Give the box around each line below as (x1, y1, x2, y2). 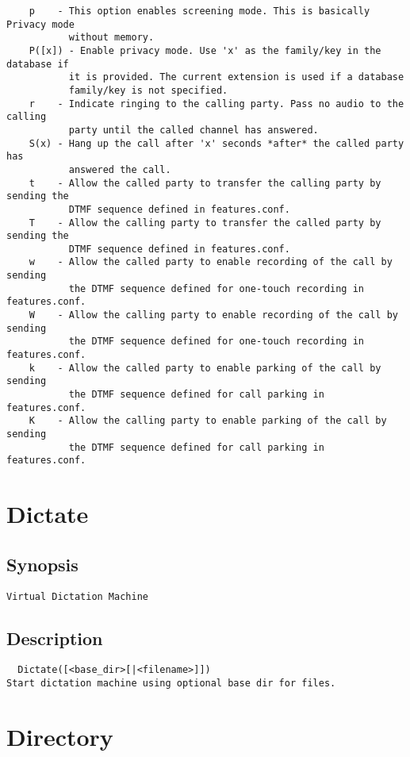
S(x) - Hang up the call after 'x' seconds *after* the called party (29, 137, 404, 149)
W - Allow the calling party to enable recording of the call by (29, 309, 398, 321)
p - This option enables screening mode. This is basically (29, 6, 370, 17)
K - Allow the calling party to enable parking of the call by (29, 415, 387, 427)
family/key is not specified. (68, 84, 228, 96)
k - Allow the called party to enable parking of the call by (29, 362, 381, 374)
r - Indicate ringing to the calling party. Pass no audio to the (29, 98, 404, 110)
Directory (6, 720, 113, 752)
